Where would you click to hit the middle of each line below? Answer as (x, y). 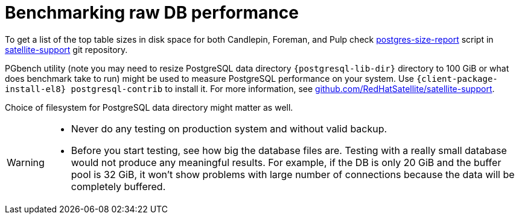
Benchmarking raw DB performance (152, 13)
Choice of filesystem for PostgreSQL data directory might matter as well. (149, 107)
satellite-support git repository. (66, 49)
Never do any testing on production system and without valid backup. (229, 128)
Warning (26, 162)
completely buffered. (118, 186)
